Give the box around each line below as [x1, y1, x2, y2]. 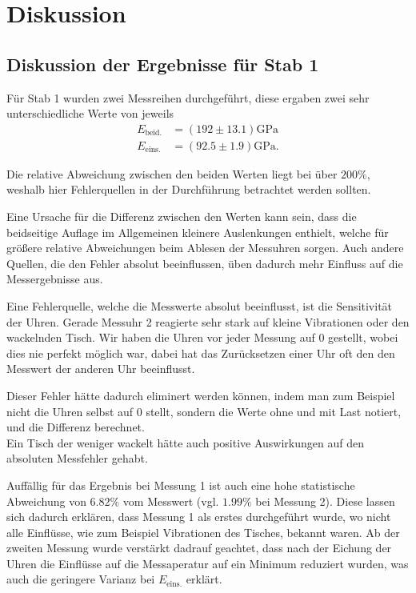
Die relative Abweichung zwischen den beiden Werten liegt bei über [6, 165, 338, 182]
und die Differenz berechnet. [6, 419, 145, 435]
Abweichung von [6, 492, 86, 509]
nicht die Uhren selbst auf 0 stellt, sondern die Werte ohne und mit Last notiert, [6, 403, 402, 419]
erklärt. [186, 571, 222, 587]
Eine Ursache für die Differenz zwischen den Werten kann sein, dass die [6, 208, 357, 225]
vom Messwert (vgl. [122, 492, 219, 509]
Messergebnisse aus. [6, 270, 103, 287]
